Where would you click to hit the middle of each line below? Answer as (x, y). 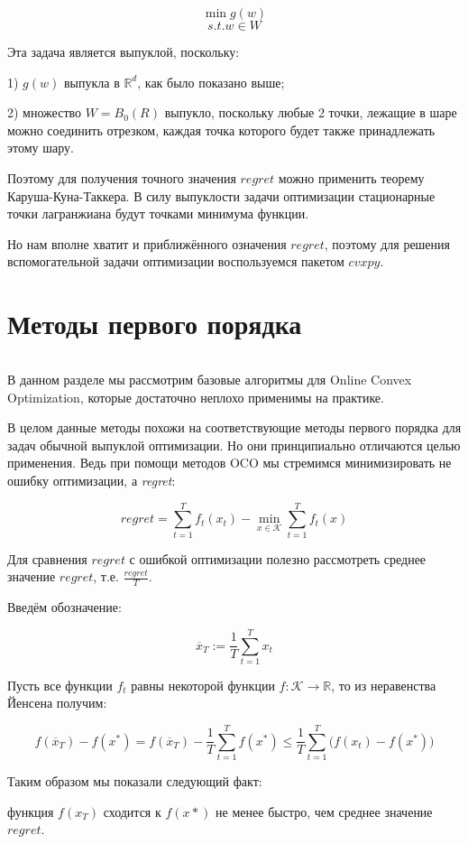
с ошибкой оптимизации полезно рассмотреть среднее (278, 558)
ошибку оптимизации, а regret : (92, 481)
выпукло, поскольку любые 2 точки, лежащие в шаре (311, 112)
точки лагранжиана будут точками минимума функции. (158, 213)
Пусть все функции (60, 685)
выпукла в (92, 82)
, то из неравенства (384, 685)
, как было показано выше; (211, 82)
